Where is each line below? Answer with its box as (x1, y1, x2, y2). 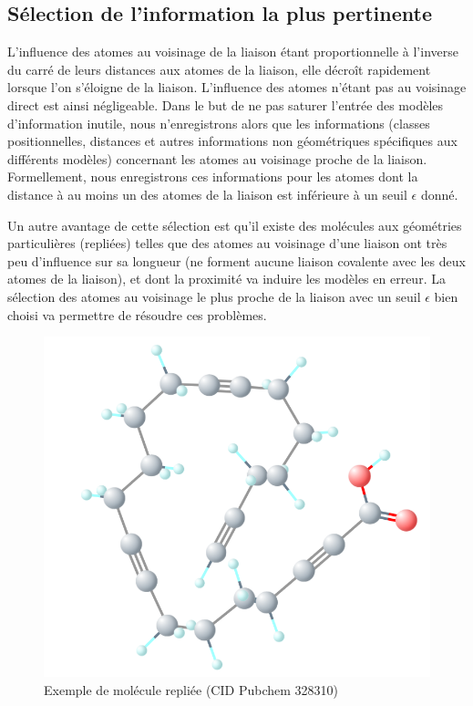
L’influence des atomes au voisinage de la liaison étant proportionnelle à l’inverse (7, 42, 458, 61)
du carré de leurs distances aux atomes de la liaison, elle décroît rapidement (7, 59, 431, 78)
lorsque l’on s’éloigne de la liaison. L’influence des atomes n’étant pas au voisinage (7, 78, 467, 97)
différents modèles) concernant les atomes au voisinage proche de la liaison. (7, 149, 427, 168)
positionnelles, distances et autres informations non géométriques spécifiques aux (7, 131, 458, 151)
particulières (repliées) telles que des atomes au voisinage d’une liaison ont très (7, 234, 447, 253)
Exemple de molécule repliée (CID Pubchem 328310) (44, 680, 338, 699)
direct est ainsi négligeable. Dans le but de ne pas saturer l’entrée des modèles (7, 95, 444, 114)
